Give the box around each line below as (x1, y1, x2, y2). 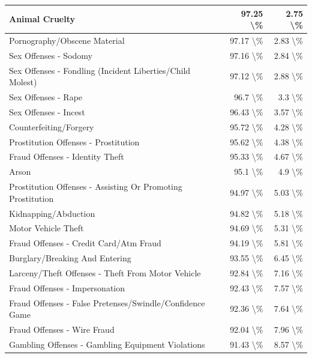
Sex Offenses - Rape (9, 91, 83, 103)
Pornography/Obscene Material (9, 34, 125, 46)
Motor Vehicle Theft (9, 222, 84, 234)
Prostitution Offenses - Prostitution (9, 135, 140, 148)
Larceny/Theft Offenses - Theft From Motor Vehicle (9, 266, 201, 279)
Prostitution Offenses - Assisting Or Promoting (9, 180, 182, 193)
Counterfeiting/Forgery (9, 120, 94, 133)
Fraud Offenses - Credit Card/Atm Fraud (9, 237, 161, 249)
